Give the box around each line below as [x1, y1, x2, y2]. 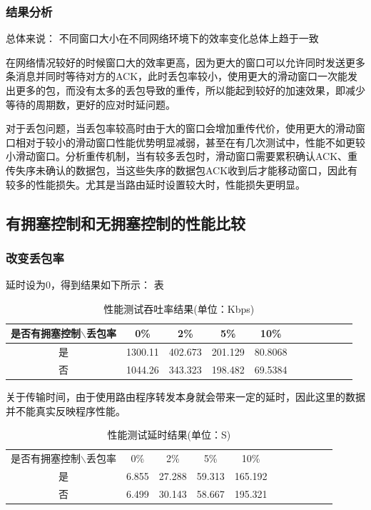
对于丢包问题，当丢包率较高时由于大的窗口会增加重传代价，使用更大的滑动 [6, 121, 355, 136]
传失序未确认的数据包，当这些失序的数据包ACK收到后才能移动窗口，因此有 [6, 162, 358, 177]
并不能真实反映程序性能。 [6, 403, 126, 418]
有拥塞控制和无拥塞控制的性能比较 [6, 211, 245, 234]
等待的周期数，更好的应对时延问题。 [6, 96, 176, 111]
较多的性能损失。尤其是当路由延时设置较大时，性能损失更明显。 [6, 176, 305, 191]
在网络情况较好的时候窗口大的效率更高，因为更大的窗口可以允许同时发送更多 [6, 54, 365, 69]
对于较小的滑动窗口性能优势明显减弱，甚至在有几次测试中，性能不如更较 [25, 134, 365, 149]
